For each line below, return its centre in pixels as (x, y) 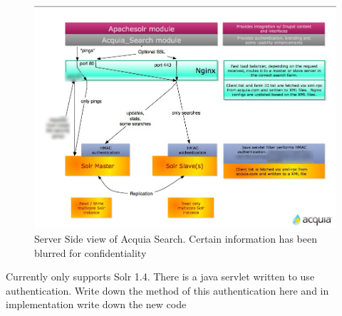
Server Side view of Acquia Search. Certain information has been (176, 238)
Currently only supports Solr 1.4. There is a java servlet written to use (160, 276)
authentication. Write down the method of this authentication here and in (167, 290)
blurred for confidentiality (90, 252)
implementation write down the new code (96, 304)
